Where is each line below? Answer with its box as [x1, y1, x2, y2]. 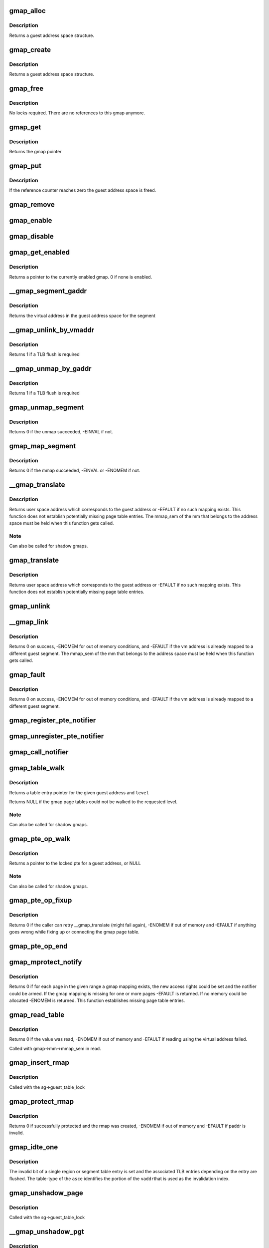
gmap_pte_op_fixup [9, 896, 72, 905]
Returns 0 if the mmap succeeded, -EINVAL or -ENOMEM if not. [9, 467, 140, 474]
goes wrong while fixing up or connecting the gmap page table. [9, 929, 139, 935]
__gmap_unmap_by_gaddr [9, 364, 92, 373]
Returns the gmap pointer [9, 149, 62, 155]
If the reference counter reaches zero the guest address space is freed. [9, 187, 156, 193]
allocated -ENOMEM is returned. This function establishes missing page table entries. [9, 997, 185, 1003]
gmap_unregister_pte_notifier [9, 732, 104, 741]
